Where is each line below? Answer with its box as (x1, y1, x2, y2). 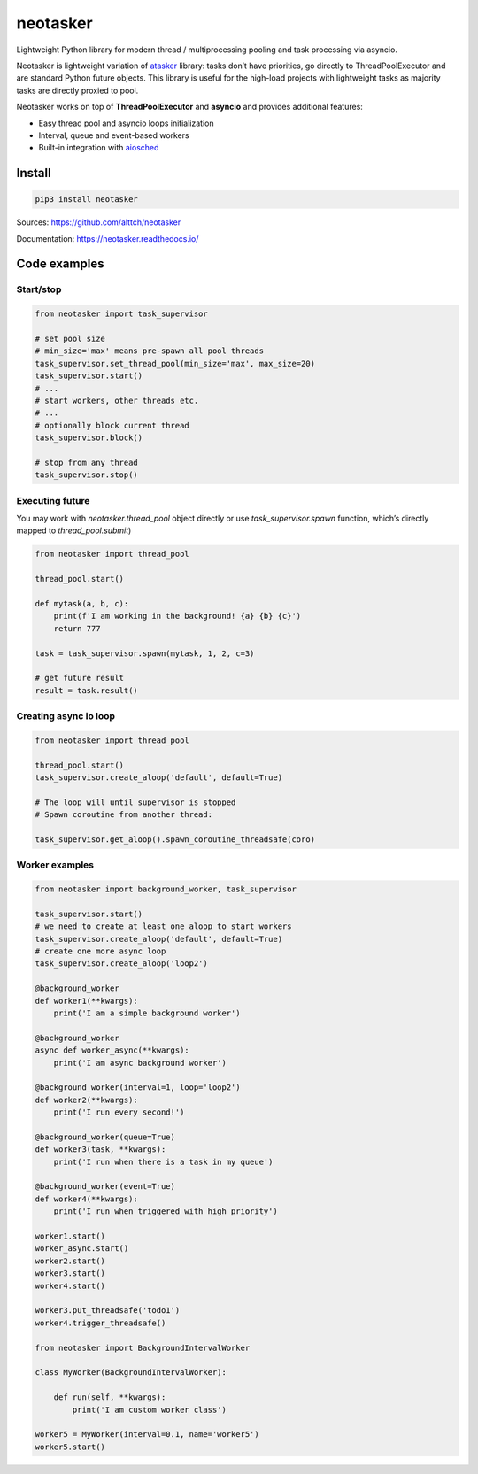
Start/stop (16, 283, 62, 296)
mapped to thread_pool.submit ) (16, 525, 132, 536)
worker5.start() (35, 1441, 106, 1452)
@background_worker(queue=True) (35, 1131, 176, 1142)
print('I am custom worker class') (72, 1404, 227, 1415)
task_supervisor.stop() (35, 470, 139, 480)
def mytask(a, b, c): (35, 598, 129, 608)
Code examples (16, 257, 104, 272)
